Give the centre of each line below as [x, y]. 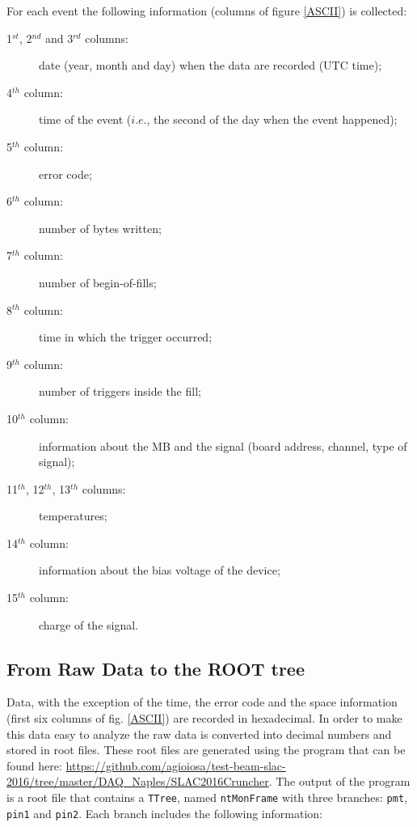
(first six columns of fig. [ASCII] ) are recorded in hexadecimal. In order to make [204, 718]
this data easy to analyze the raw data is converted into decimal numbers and [199, 734]
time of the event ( [85, 119]
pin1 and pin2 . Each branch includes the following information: [164, 813]
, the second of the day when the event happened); [272, 119]
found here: [34, 765]
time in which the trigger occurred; [126, 337]
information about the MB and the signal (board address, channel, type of [223, 445]
